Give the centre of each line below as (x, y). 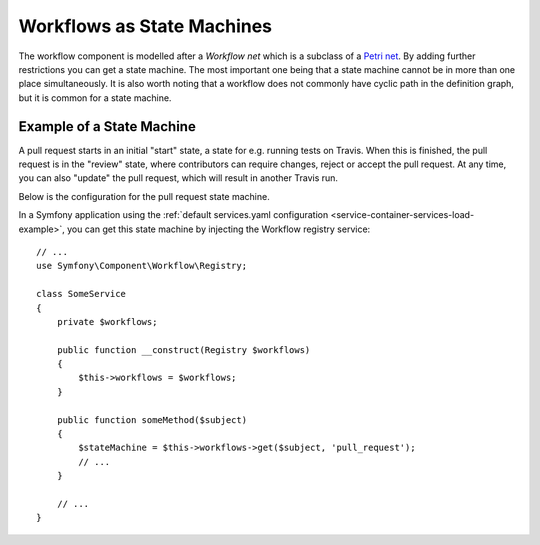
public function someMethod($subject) (152, 419)
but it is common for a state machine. (95, 97)
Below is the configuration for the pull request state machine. (144, 196)
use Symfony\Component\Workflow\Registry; (142, 266)
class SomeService (81, 294)
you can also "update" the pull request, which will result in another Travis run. (178, 178)
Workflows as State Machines (145, 26)
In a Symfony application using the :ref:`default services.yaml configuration (173, 215)
